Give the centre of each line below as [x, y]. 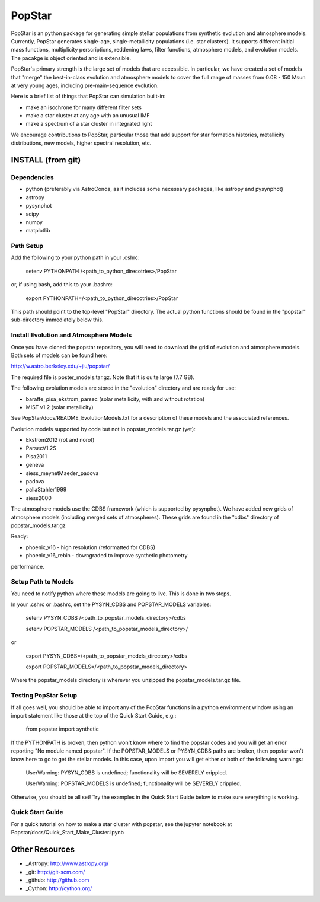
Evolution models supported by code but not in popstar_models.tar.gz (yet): [103, 429]
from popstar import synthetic [62, 729]
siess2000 [39, 498]
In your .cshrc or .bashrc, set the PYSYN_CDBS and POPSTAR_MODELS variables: [111, 604]
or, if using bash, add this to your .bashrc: [62, 285]
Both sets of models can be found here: [59, 355]
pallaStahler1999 [46, 490]
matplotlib [38, 231]
